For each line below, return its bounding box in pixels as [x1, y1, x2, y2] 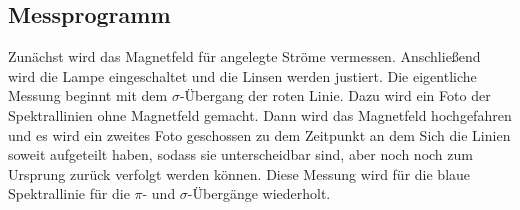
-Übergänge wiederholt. [187, 183, 331, 204]
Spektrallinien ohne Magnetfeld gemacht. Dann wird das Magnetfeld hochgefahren [8, 104, 512, 125]
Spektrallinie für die [8, 183, 130, 204]
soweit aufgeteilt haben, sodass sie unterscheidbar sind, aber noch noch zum [8, 144, 473, 165]
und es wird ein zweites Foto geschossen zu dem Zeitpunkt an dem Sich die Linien [8, 124, 511, 145]
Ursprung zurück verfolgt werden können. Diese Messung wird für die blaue [8, 163, 471, 184]
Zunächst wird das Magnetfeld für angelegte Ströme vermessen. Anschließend [8, 46, 481, 67]
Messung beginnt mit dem [8, 85, 168, 106]
